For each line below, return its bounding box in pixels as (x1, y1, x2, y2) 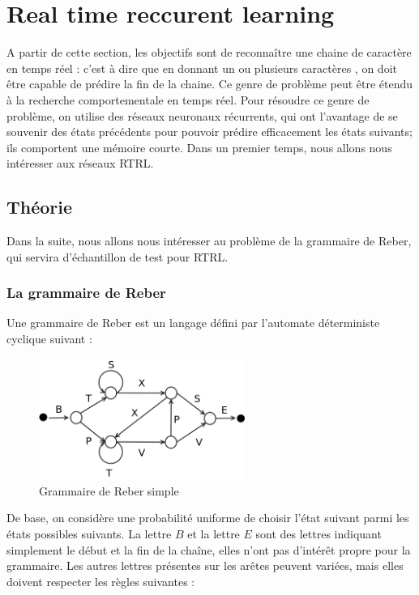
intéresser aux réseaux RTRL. (6, 155, 154, 172)
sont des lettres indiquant (255, 525, 382, 542)
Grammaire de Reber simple (39, 482, 179, 499)
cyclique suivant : (6, 330, 92, 347)
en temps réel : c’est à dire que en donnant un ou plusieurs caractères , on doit (6, 59, 397, 76)
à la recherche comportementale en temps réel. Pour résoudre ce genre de (6, 91, 370, 108)
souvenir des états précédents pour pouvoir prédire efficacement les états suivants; (6, 123, 413, 140)
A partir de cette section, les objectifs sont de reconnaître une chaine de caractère (6, 44, 412, 61)
